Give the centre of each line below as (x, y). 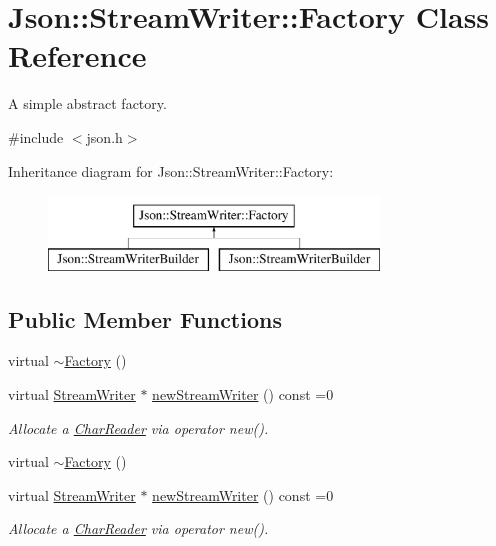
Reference (77, 55)
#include (36, 136)
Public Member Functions (145, 318)
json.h (104, 136)
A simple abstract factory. (87, 103)
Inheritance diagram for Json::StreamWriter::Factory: (171, 170)
